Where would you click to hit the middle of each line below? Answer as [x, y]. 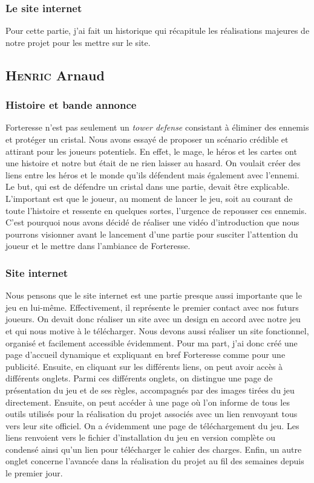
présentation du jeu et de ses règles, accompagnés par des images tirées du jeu [150, 390]
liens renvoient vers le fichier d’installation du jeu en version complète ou [141, 437]
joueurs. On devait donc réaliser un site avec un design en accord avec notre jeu [153, 319]
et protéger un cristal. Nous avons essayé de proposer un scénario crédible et [147, 139]
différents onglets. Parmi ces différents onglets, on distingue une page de [139, 378]
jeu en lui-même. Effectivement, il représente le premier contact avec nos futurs [152, 307]
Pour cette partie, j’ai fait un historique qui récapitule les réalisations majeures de [158, 31]
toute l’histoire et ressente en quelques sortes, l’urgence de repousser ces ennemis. [156, 210]
